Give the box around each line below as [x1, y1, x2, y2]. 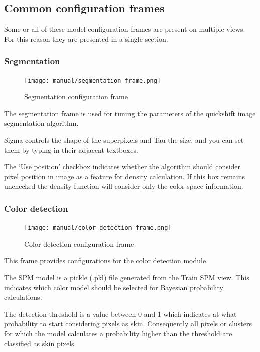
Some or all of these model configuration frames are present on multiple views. [4, 24, 245, 34]
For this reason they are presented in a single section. [4, 33, 168, 44]
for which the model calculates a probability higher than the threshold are [4, 328, 232, 339]
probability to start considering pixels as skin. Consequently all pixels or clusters [4, 318, 252, 329]
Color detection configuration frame [24, 238, 134, 249]
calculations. [4, 292, 42, 302]
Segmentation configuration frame [24, 91, 128, 102]
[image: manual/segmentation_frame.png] [24, 77, 161, 84]
